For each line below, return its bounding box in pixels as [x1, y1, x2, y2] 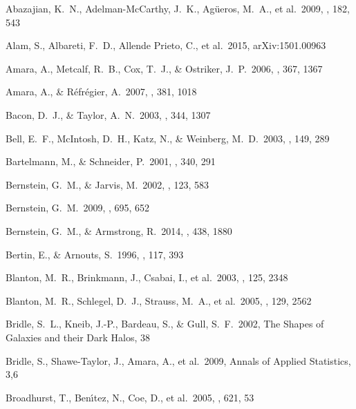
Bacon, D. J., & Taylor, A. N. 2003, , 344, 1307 [6, 107, 211, 122]
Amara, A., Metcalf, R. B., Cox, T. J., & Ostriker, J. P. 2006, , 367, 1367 [6, 61, 323, 75]
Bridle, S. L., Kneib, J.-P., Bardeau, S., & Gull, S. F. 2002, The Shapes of [6, 316, 324, 331]
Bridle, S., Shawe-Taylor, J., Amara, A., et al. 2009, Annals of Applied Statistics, [6, 353, 351, 368]
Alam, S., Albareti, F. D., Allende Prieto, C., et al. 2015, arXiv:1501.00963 [6, 38, 326, 53]
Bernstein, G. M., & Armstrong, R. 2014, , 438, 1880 [6, 223, 232, 238]
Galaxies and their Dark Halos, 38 [6, 330, 150, 344]
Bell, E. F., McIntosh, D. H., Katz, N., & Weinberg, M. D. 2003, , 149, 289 [6, 131, 330, 145]
